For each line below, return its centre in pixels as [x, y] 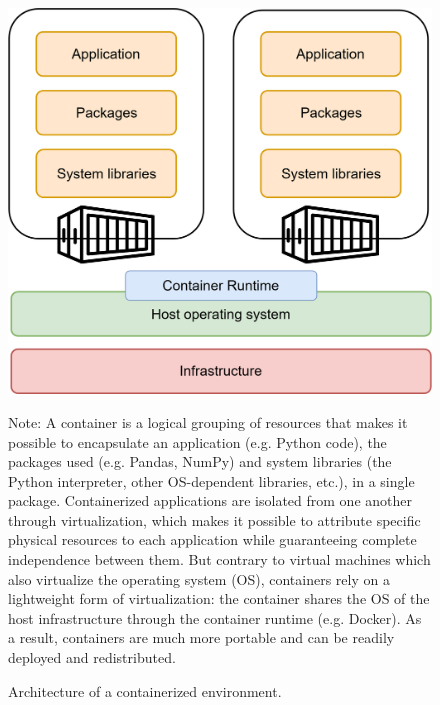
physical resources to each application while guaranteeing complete [212, 539]
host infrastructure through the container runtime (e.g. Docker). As [215, 617]
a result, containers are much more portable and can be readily [201, 637]
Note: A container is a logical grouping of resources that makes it [208, 421]
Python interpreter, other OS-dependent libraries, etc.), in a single [211, 480]
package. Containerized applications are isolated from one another [210, 500]
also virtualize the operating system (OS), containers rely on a [199, 578]
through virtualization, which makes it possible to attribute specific [214, 519]
